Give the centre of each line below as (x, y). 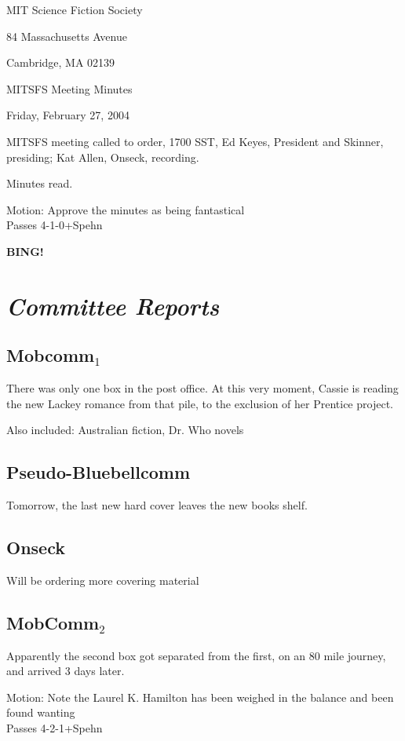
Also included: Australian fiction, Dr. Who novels (125, 430)
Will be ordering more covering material (103, 580)
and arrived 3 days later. (66, 671)
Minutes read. (40, 183)
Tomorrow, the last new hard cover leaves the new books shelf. (157, 505)
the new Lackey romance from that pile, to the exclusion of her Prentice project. (200, 403)
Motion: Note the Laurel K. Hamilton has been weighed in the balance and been (200, 697)
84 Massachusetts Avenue (67, 36)
